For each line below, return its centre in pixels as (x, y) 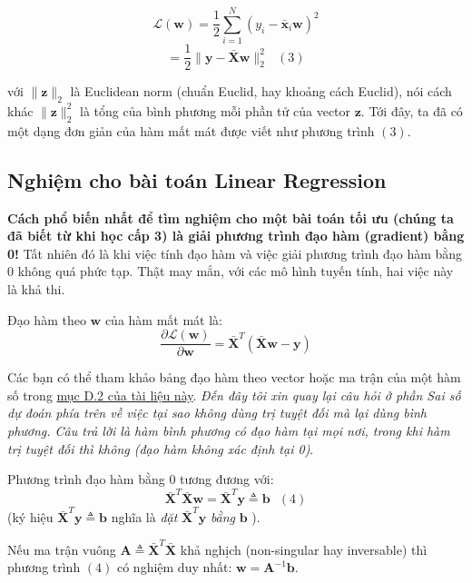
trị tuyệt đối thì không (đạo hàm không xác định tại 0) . (161, 448)
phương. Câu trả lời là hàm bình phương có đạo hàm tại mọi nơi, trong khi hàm (229, 430)
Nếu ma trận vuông (62, 549)
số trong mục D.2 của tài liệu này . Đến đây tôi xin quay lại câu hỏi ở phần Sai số (234, 395)
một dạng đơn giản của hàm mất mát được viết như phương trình (191, 130)
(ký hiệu (30, 517)
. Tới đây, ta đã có (412, 110)
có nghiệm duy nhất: (174, 567)
